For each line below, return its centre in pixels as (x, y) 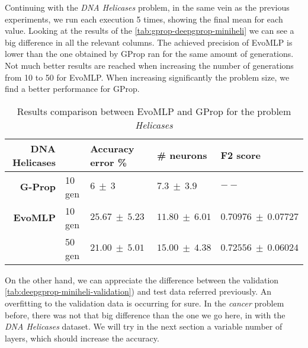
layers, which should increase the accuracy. (82, 338)
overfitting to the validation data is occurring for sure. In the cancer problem (145, 303)
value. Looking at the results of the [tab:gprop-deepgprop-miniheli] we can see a (150, 31)
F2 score (240, 155)
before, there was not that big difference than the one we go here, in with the (145, 315)
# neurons (182, 155)
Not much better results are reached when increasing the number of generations (149, 65)
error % (109, 162)
